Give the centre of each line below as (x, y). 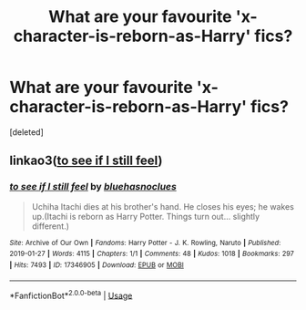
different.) (51, 226)
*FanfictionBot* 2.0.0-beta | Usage (71, 294)
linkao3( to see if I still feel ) (86, 161)
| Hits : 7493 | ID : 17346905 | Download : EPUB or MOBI (97, 265)
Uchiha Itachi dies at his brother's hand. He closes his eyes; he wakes (163, 206)
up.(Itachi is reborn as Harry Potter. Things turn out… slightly (146, 216)
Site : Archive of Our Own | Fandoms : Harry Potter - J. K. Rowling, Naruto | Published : (145, 243)
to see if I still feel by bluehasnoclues (93, 187)
